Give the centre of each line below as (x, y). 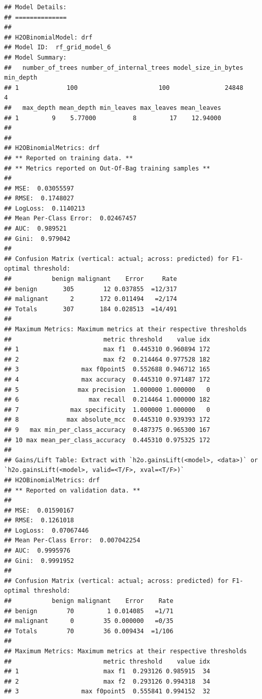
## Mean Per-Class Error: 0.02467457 (70, 219)
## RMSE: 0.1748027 (39, 199)
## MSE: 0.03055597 (39, 188)
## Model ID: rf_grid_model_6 (58, 48)
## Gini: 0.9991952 (39, 561)
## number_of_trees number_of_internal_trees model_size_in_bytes (124, 68)
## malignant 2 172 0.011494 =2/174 (91, 299)
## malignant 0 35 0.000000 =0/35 (89, 621)
